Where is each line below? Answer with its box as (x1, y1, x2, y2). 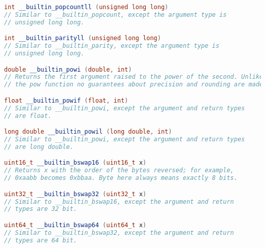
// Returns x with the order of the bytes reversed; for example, (4, 167, 234, 174)
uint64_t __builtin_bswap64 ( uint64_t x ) (4, 221, 147, 229)
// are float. (4, 112, 52, 119)
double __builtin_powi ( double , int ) (4, 66, 132, 73)
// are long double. (4, 143, 74, 150)
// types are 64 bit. (4, 236, 77, 244)
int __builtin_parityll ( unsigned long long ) (4, 35, 161, 42)
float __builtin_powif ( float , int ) (4, 97, 128, 104)
